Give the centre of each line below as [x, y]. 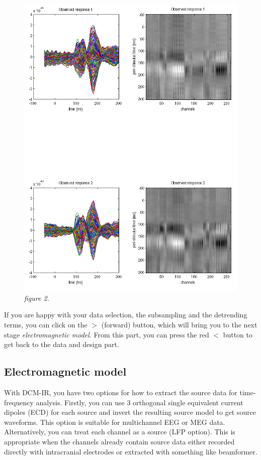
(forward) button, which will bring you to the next [179, 325]
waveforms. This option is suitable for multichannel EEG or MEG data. [115, 422]
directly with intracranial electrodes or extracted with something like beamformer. [131, 451]
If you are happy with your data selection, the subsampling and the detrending [126, 315]
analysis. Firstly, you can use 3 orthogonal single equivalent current [140, 402]
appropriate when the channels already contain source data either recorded [119, 441]
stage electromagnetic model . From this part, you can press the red [107, 334]
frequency [19, 402]
